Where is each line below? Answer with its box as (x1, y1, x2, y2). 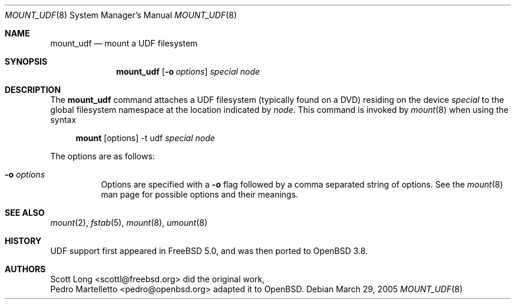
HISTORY (5, 236, 42, 246)
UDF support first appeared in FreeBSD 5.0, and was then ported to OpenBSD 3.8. (50, 246, 368, 256)
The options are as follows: (50, 151, 155, 161)
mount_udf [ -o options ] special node (116, 66, 260, 76)
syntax (50, 115, 77, 125)
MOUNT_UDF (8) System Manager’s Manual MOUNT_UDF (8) (5, 10, 237, 20)
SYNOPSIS (5, 56, 48, 66)
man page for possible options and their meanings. (101, 189, 299, 199)
